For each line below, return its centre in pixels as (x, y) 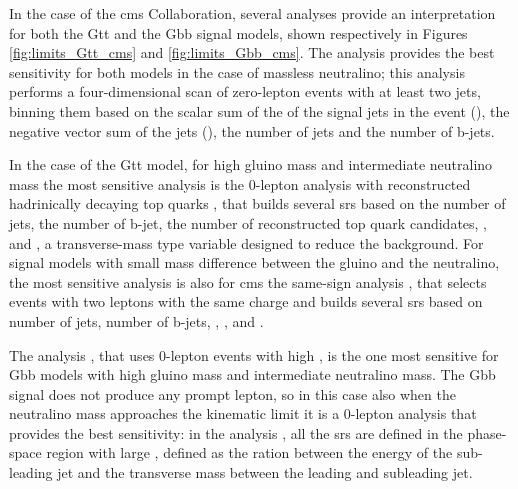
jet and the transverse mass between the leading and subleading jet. (265, 472)
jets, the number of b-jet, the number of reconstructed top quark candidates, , (248, 222)
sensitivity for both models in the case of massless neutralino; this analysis (237, 71)
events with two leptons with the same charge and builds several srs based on (246, 301)
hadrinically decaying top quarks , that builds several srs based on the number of (257, 203)
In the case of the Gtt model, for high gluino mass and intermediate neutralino (251, 164)
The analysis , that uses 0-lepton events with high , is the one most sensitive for (254, 354)
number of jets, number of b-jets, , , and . (136, 320)
